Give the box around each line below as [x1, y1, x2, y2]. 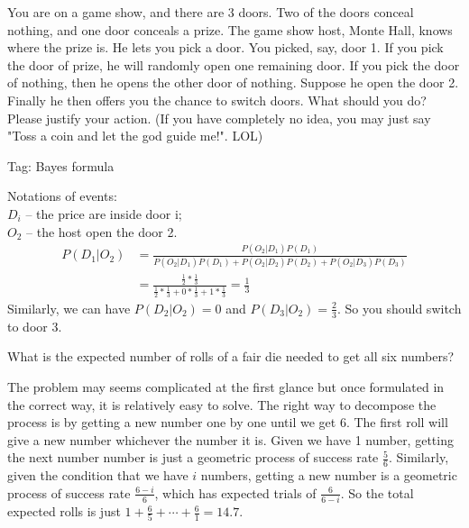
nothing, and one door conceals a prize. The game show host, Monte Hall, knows [7, 20, 453, 39]
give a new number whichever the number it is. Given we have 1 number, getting [7, 430, 454, 449]
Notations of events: [7, 187, 117, 205]
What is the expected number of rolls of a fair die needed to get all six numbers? [7, 347, 455, 366]
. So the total [340, 483, 414, 502]
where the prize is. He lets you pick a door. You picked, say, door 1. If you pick [7, 38, 444, 57]
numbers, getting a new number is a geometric [200, 466, 457, 485]
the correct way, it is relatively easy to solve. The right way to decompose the [7, 395, 437, 414]
